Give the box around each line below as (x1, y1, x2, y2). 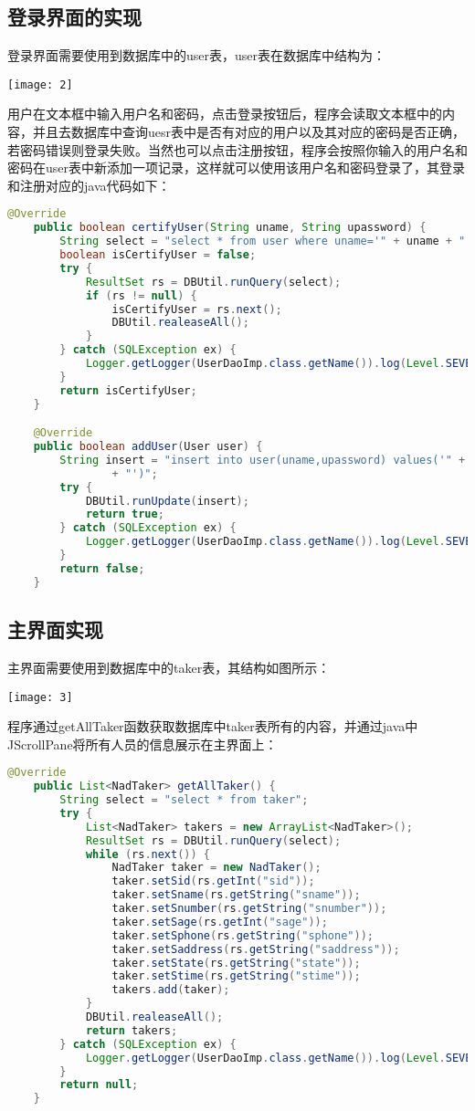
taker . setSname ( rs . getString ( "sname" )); (111, 888, 361, 902)
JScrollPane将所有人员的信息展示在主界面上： (7, 734, 278, 753)
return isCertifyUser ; (59, 383, 197, 397)
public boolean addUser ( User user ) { (33, 440, 263, 454)
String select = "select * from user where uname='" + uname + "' (59, 235, 472, 248)
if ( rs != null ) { (85, 288, 197, 302)
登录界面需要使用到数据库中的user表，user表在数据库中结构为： (7, 46, 386, 65)
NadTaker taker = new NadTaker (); (111, 861, 322, 875)
